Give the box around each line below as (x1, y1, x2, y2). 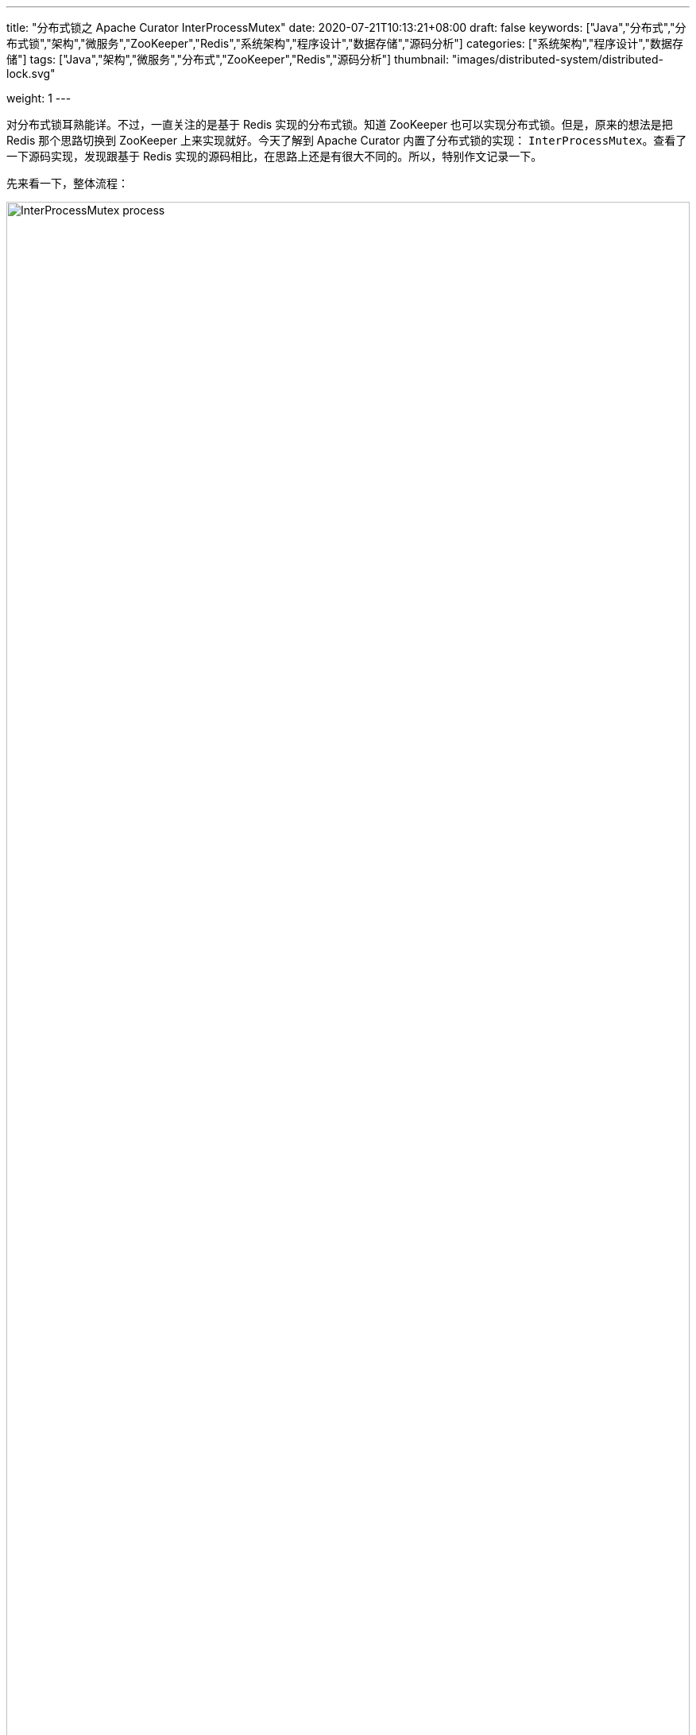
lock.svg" (6, 67, 56, 80)
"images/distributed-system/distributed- (451, 52, 664, 66)
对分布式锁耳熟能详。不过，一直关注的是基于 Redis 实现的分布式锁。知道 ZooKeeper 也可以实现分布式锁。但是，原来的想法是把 (6, 118, 673, 131)
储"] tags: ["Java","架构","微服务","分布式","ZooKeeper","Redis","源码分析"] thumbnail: (6, 52, 449, 66)
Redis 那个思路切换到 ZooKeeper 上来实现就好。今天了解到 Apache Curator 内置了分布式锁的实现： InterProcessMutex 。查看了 (6, 133, 687, 147)
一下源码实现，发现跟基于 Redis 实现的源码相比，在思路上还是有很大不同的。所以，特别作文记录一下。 (6, 149, 543, 163)
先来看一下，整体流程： (6, 176, 129, 190)
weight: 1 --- (6, 91, 72, 105)
